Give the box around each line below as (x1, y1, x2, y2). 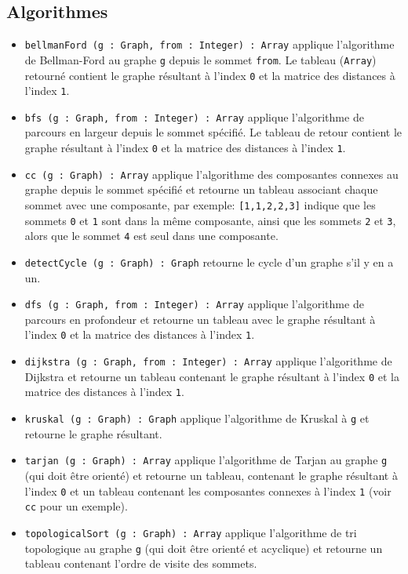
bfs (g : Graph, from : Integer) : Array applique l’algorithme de (24, 108, 364, 125)
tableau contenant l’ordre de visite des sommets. (24, 555, 257, 572)
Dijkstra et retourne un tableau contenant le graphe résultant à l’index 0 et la (24, 368, 399, 384)
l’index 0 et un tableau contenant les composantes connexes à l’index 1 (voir (24, 482, 392, 499)
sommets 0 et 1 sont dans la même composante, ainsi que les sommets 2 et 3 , (24, 212, 396, 228)
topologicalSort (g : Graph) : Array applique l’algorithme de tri (24, 524, 357, 540)
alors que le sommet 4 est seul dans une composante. (24, 227, 279, 244)
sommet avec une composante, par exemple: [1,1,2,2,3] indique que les (24, 196, 376, 213)
